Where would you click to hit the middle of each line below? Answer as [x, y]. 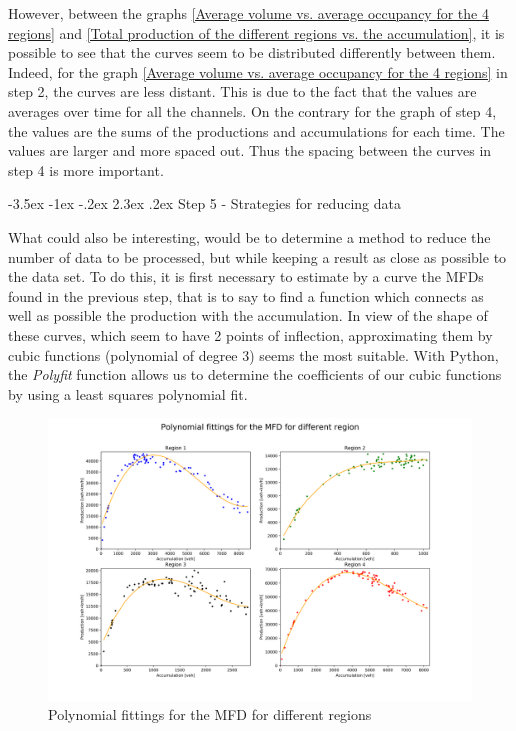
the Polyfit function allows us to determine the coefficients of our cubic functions [255, 374]
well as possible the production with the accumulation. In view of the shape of [248, 315]
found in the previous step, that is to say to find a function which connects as [246, 295]
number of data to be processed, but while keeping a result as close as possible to [257, 256]
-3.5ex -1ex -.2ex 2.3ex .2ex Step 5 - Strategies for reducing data [204, 203]
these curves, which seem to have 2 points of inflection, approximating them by [250, 334]
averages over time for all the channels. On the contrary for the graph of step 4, [252, 110]
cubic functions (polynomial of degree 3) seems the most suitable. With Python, [253, 354]
